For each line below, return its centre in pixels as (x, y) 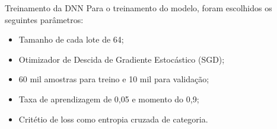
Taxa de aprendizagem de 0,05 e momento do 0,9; (109, 99)
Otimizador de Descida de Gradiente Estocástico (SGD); (122, 59)
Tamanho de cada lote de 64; (71, 39)
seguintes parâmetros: (44, 19)
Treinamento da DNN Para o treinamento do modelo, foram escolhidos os (138, 8)
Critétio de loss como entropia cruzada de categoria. (113, 119)
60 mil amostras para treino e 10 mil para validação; (114, 79)
